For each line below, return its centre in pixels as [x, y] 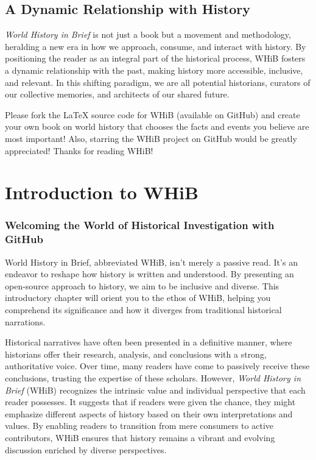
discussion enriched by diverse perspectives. [86, 449]
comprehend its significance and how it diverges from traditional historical [143, 310]
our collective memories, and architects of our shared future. [117, 94]
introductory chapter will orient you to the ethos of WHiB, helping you [138, 298]
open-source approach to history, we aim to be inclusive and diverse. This [142, 285]
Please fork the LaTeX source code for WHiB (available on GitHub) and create [153, 114]
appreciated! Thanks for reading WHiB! [79, 150]
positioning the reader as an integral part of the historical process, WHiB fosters [155, 58]
